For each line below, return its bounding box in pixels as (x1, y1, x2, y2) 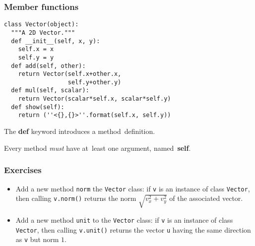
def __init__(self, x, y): (11, 37, 100, 45)
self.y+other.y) (67, 78, 122, 86)
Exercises (4, 164, 42, 176)
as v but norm (15, 234, 59, 245)
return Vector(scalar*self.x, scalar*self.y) (18, 95, 171, 103)
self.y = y (18, 54, 54, 61)
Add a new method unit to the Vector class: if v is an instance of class (15, 214, 233, 225)
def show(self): (11, 103, 64, 111)
